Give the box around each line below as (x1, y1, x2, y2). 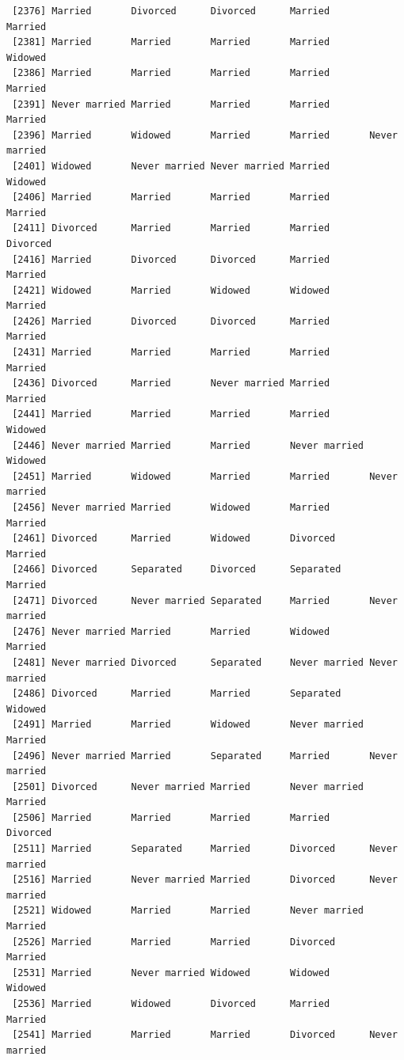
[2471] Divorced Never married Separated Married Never (12, 595, 398, 606)
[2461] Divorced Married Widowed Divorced (12, 533, 336, 545)
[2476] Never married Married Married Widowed (12, 625, 330, 637)
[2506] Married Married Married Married (12, 811, 330, 823)
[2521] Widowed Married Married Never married (12, 905, 364, 917)
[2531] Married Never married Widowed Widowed (12, 967, 330, 978)
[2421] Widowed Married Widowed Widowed (12, 284, 330, 296)
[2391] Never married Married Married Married (12, 98, 330, 110)
